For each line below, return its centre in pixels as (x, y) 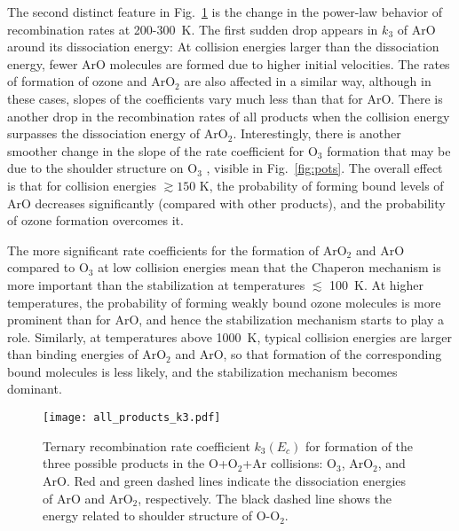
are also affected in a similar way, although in (308, 81)
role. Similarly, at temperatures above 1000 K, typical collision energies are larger (230, 336)
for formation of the (360, 445)
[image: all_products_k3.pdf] (132, 418)
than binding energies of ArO (87, 354)
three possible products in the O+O (140, 463)
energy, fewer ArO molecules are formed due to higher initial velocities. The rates (229, 63)
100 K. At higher (376, 284)
